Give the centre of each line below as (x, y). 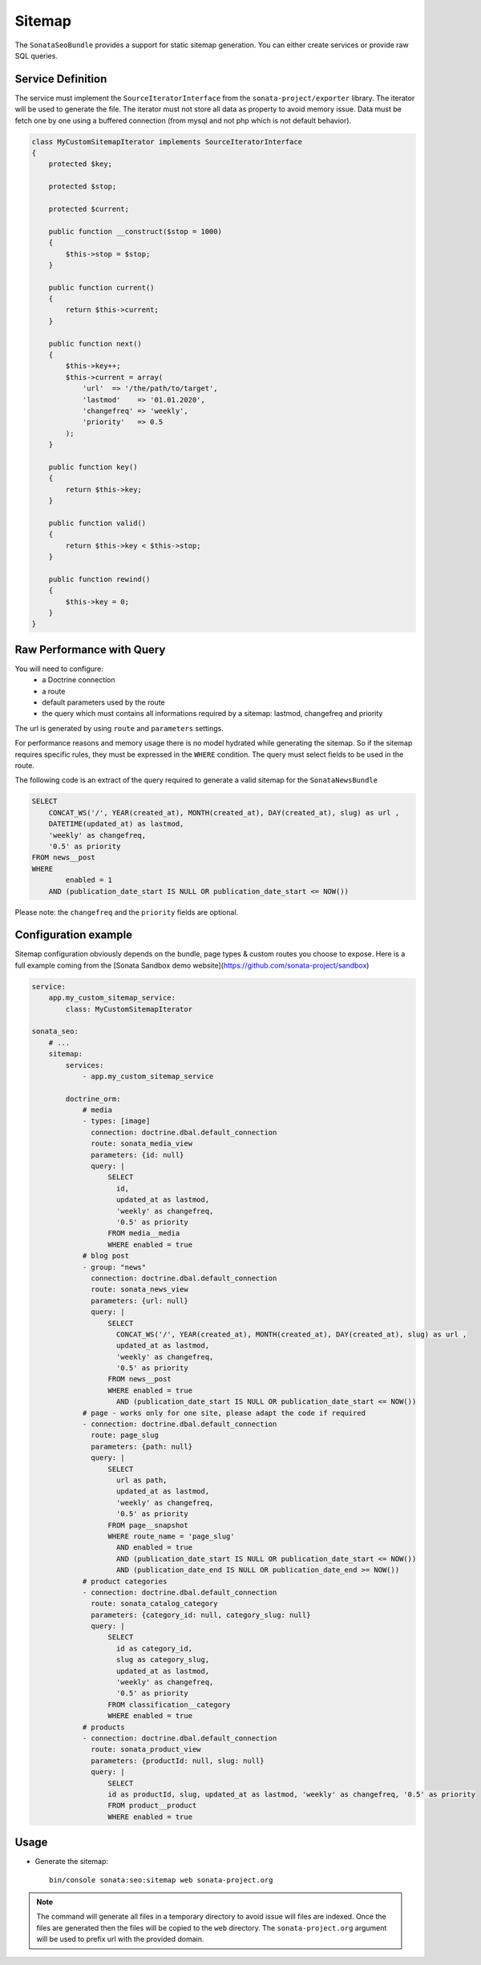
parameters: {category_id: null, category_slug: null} (201, 1615)
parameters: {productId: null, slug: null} (178, 1761)
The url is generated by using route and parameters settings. (119, 728)
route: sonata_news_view (139, 1290)
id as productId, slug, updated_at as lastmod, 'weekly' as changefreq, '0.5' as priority (292, 1794)
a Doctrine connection (79, 680)
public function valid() (97, 523)
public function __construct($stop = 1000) (135, 231)
